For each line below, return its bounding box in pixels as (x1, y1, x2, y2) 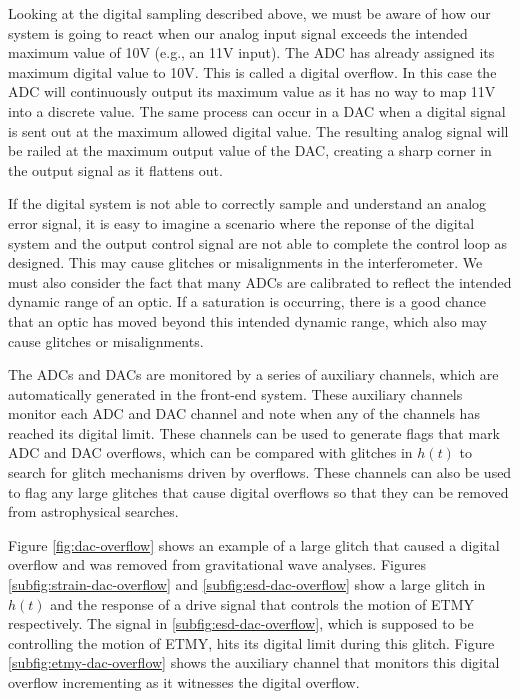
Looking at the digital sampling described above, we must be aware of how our (8, 3, 491, 23)
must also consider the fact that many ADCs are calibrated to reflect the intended (8, 271, 512, 292)
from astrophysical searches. (8, 501, 179, 522)
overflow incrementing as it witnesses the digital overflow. (8, 672, 360, 692)
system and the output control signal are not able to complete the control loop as (8, 232, 507, 253)
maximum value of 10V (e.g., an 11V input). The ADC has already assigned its (8, 42, 495, 63)
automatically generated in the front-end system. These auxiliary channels (8, 383, 463, 404)
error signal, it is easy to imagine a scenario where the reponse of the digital (8, 212, 475, 233)
